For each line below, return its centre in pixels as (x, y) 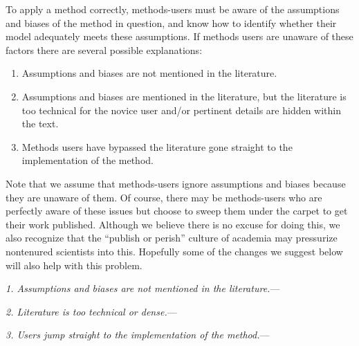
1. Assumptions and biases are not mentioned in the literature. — (143, 288)
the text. (40, 124)
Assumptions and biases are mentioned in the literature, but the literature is (184, 96)
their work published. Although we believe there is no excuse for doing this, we (173, 224)
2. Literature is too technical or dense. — (91, 311)
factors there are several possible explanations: (104, 49)
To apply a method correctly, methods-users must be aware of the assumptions (173, 9)
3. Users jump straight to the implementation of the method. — (138, 335)
